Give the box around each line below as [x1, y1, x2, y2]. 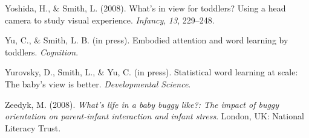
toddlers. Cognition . [5, 45, 79, 58]
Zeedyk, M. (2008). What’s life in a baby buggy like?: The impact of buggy [5, 98, 279, 110]
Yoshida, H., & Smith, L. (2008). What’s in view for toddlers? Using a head [5, 2, 286, 14]
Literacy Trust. [5, 121, 61, 134]
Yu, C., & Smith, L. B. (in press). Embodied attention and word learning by [5, 34, 288, 46]
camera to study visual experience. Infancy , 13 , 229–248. [5, 13, 215, 26]
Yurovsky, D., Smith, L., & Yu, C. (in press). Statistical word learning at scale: [5, 66, 298, 78]
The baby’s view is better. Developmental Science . [5, 77, 191, 90]
